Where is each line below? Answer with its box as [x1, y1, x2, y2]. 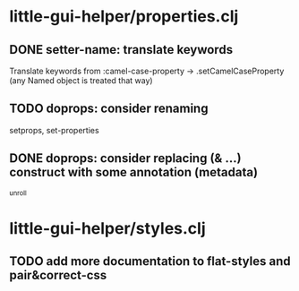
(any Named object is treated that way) [9, 75, 154, 86]
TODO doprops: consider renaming [9, 101, 209, 116]
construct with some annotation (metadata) [9, 165, 258, 180]
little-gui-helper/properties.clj [9, 6, 239, 27]
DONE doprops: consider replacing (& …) [9, 150, 242, 167]
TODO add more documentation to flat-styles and [9, 253, 291, 270]
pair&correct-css [9, 268, 107, 283]
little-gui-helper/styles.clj [9, 218, 206, 238]
